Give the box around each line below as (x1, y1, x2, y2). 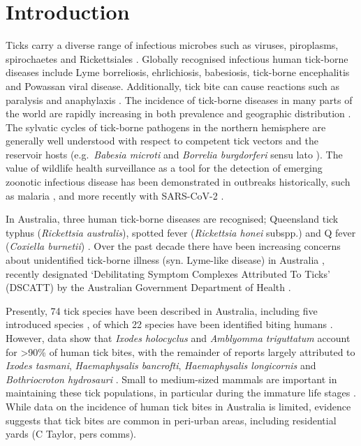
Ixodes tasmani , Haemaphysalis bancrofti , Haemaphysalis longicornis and (6, 358, 316, 373)
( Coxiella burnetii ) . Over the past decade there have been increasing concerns (6, 239, 341, 253)
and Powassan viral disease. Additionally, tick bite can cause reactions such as (6, 78, 340, 93)
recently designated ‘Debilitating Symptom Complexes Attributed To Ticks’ (6, 266, 330, 281)
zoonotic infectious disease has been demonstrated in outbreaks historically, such (6, 174, 351, 189)
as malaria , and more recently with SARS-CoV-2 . (6, 188, 224, 202)
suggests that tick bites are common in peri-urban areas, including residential (6, 412, 337, 427)
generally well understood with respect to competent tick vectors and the (6, 133, 318, 148)
